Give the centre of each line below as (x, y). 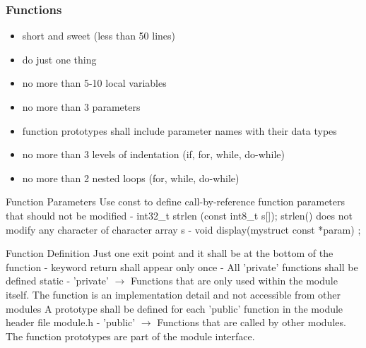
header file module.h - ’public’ (71, 322)
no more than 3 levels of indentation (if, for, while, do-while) (153, 154)
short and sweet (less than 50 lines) (99, 36)
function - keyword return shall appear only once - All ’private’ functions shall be (182, 266)
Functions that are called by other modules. (252, 322)
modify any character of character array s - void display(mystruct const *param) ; (183, 229)
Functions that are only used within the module (234, 281)
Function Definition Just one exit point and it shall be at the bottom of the (170, 253)
